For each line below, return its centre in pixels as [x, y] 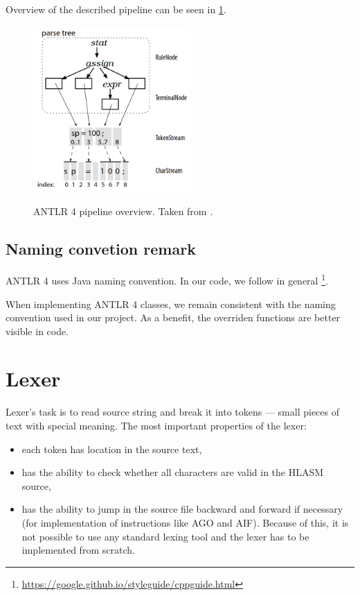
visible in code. [37, 331]
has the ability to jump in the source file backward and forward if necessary [182, 509]
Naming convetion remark [101, 249]
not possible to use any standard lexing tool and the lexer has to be [165, 536]
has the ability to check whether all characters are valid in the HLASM [173, 472]
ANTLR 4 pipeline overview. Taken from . [123, 211]
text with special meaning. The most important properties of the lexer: [156, 425]
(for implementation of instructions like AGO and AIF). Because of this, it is [185, 522]
